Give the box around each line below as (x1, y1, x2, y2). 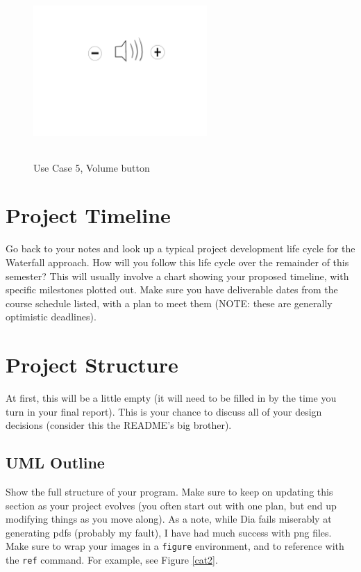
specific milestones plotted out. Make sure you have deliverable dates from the (6, 282, 338, 297)
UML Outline (6, 452, 105, 473)
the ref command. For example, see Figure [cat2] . (6, 553, 218, 567)
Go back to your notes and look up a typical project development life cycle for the (6, 241, 355, 256)
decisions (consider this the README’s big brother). (6, 418, 232, 432)
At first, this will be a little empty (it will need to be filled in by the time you (6, 391, 337, 405)
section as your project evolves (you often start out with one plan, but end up (6, 498, 337, 512)
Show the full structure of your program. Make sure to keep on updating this (6, 484, 333, 498)
